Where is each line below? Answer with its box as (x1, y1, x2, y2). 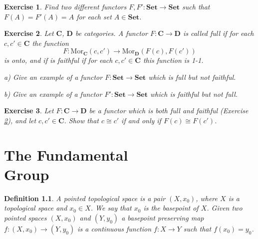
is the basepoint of (143, 203, 199, 213)
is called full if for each (183, 28, 254, 38)
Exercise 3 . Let (4, 105, 54, 116)
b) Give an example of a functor (4, 88, 102, 99)
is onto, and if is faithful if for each (4, 55, 113, 65)
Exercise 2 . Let (4, 28, 54, 38)
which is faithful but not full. (150, 88, 238, 99)
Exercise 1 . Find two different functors (4, 1, 127, 11)
